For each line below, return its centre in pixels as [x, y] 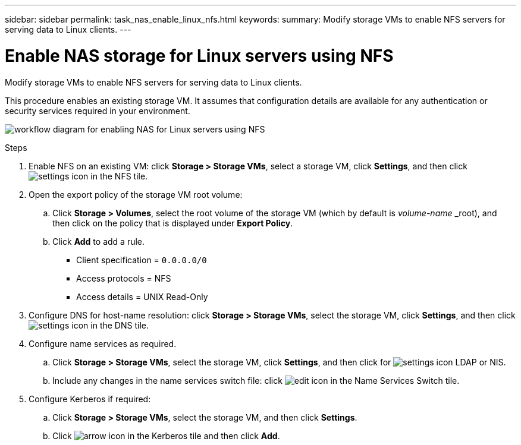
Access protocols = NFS [124, 278]
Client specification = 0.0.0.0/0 [142, 260]
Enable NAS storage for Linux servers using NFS [199, 56]
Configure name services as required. [103, 343]
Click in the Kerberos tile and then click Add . [166, 435]
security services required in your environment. [98, 111]
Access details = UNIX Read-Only [142, 296]
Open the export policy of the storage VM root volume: [136, 194]
